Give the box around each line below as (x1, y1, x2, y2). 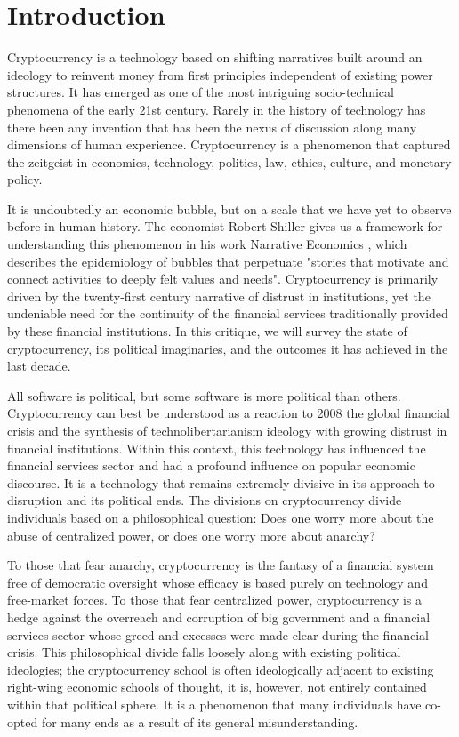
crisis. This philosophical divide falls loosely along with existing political (7, 643, 401, 661)
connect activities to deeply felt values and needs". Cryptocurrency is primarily (7, 269, 439, 288)
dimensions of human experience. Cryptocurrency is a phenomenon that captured (7, 135, 451, 154)
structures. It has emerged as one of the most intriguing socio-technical (7, 83, 394, 101)
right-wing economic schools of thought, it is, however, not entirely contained (7, 677, 427, 696)
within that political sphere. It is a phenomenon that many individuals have (7, 694, 422, 713)
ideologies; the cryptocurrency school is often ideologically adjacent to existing (7, 660, 434, 678)
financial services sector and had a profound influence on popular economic (7, 456, 415, 475)
